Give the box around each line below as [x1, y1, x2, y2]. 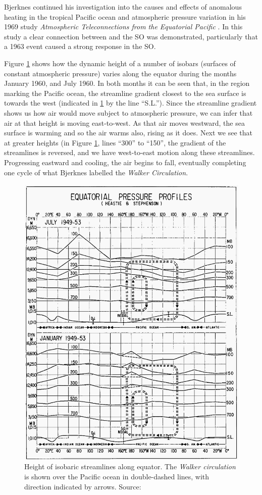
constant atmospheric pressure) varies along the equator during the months [4, 68, 237, 78]
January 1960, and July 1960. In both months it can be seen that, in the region [4, 78, 250, 88]
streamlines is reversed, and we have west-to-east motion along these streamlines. [4, 147, 255, 158]
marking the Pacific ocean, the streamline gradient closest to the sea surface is [4, 87, 246, 98]
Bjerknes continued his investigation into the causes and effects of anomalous [4, 2, 242, 12]
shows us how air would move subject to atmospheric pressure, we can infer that [4, 107, 253, 118]
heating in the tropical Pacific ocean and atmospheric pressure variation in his [4, 11, 246, 22]
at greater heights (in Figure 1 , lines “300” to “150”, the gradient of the [4, 137, 226, 147]
